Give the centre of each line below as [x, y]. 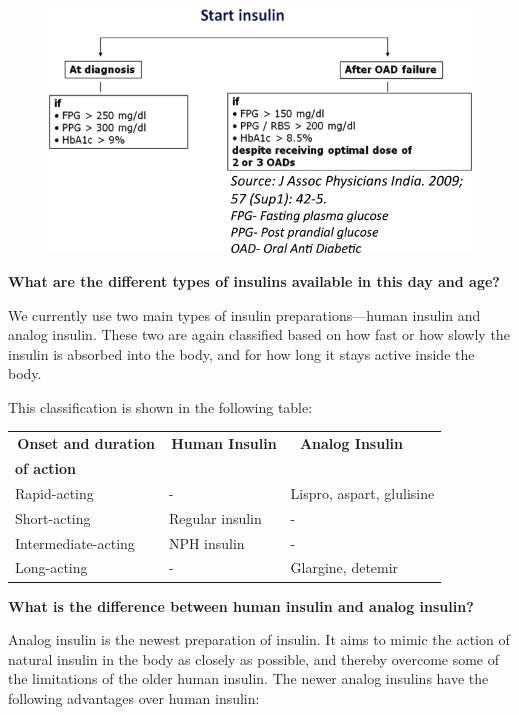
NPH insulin [206, 542]
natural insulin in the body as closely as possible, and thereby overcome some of [254, 658]
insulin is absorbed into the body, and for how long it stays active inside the [241, 353]
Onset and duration [86, 443]
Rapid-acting [54, 492]
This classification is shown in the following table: [160, 406]
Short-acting [53, 517]
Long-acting [51, 567]
